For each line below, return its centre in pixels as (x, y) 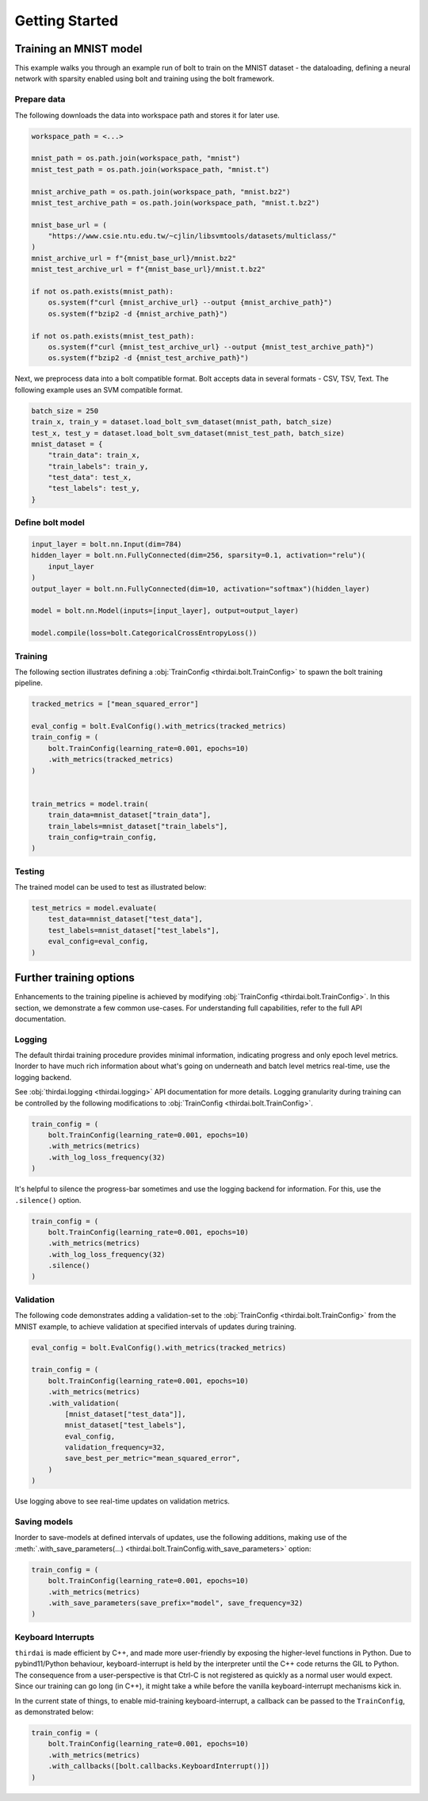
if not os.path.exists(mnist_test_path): (113, 336)
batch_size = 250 (65, 411)
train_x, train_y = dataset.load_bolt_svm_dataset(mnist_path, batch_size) (182, 422)
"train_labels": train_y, (98, 466)
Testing (30, 871)
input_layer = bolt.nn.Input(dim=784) (107, 544)
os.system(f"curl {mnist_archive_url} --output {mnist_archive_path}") (190, 303)
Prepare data (40, 99)
